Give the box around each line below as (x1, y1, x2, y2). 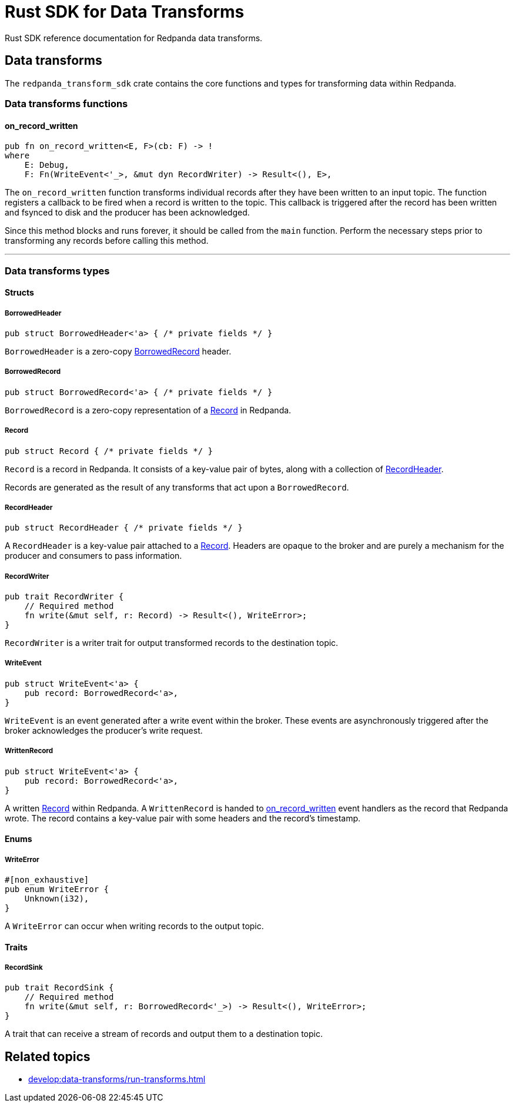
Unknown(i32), (24, 894, 89, 904)
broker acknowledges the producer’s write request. (5, 725, 203, 735)
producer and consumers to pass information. (5, 551, 182, 561)
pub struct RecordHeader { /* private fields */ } (5, 523, 243, 533)
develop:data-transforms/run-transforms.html (28, 1074, 206, 1085)
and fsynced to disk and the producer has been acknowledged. (5, 207, 250, 218)
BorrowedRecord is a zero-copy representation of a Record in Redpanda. (5, 405, 292, 415)
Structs (5, 287, 34, 298)
